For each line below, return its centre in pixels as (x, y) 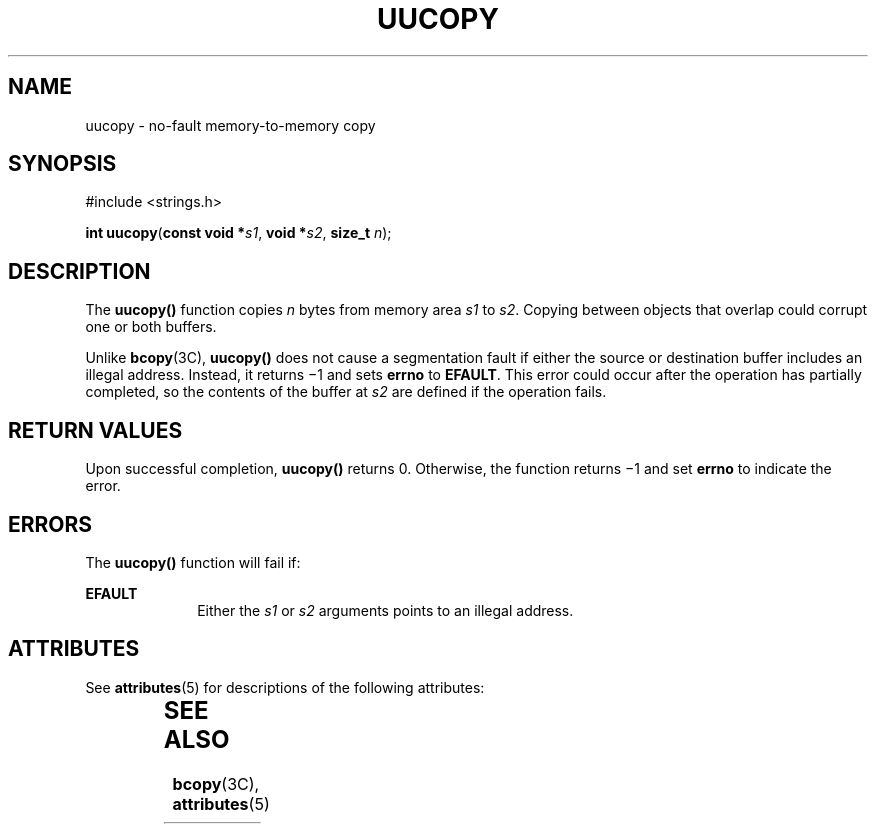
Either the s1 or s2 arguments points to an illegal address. (385, 610)
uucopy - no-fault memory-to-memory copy (230, 125)
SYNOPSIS (62, 164)
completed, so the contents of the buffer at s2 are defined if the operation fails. (346, 392)
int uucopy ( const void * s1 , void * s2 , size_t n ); (238, 233)
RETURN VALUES (95, 430)
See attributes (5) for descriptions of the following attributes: (285, 687)
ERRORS (50, 524)
